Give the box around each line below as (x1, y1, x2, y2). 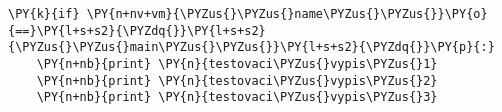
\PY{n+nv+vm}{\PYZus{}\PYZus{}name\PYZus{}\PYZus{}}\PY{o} (86, 7, 488, 21)
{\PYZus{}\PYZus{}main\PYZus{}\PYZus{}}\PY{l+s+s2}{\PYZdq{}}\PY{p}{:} (8, 40, 495, 55)
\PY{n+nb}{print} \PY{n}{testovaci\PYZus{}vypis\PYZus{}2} (36, 73, 438, 88)
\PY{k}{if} (8, 7, 80, 21)
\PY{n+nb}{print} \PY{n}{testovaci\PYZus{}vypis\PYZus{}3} (36, 90, 438, 105)
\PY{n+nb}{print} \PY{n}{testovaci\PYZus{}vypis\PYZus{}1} (36, 56, 438, 71)
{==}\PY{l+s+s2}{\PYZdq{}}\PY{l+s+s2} (8, 23, 266, 38)
